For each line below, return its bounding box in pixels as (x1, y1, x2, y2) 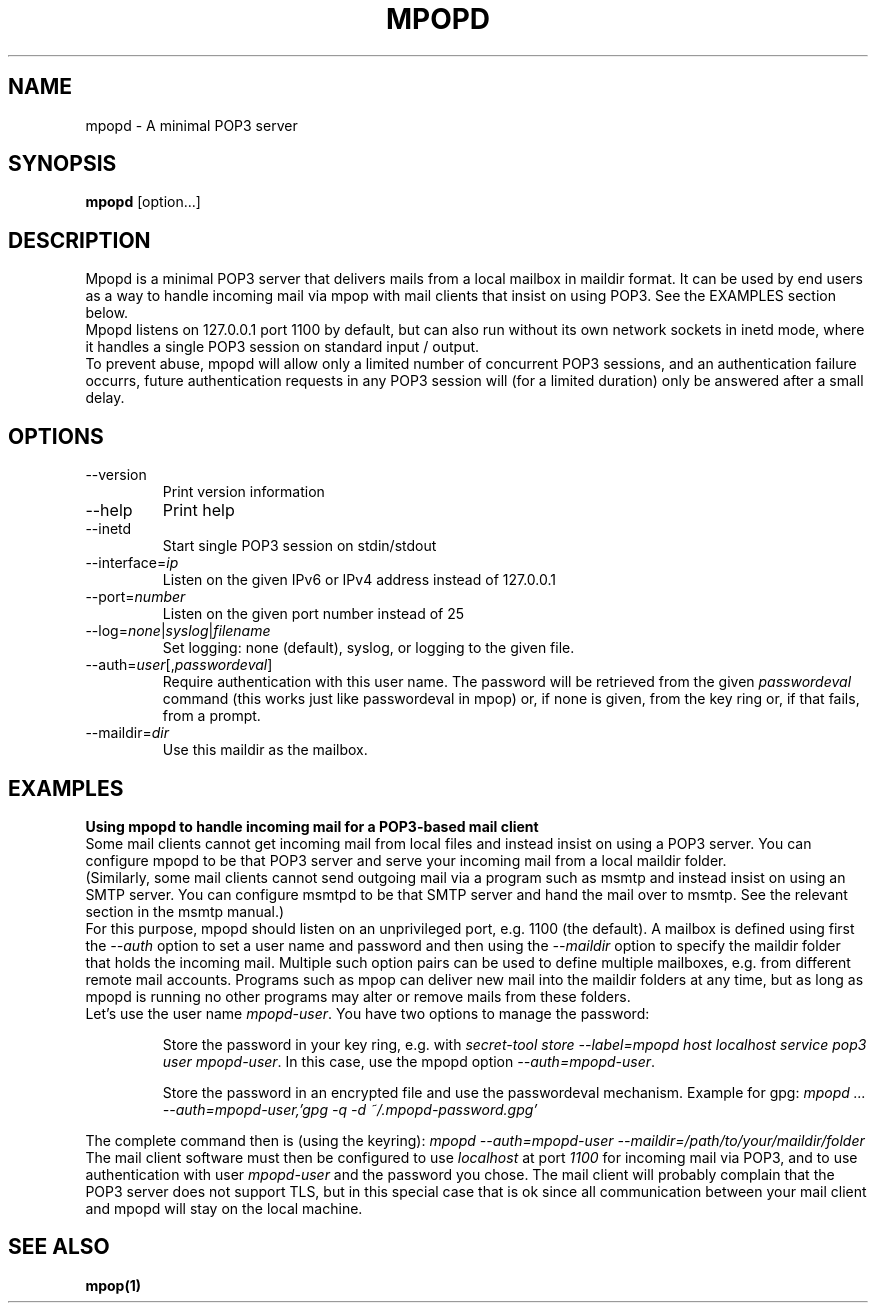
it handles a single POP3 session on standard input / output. (85, 338, 480, 356)
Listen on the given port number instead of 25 (162, 605, 465, 623)
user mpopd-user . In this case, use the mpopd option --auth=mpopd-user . (162, 1052, 656, 1070)
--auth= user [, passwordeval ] (85, 656, 273, 674)
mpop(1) (85, 1276, 141, 1294)
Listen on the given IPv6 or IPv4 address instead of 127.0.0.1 (162, 571, 556, 589)
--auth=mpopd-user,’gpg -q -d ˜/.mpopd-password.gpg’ (162, 1100, 538, 1118)
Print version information (162, 483, 325, 501)
